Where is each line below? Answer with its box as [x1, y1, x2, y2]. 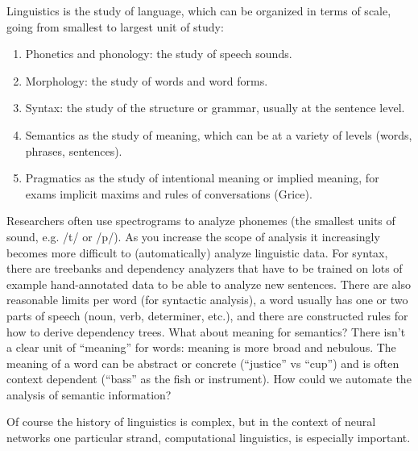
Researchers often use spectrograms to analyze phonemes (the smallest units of [6, 212, 395, 229]
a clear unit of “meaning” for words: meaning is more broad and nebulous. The [6, 339, 396, 356]
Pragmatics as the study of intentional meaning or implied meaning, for [25, 169, 379, 186]
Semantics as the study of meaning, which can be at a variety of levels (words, [25, 126, 412, 143]
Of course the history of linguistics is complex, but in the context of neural [6, 413, 376, 430]
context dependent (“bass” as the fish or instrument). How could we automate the [6, 370, 412, 387]
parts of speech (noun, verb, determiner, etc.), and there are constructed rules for [6, 307, 408, 324]
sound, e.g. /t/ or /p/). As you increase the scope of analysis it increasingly [6, 228, 380, 244]
